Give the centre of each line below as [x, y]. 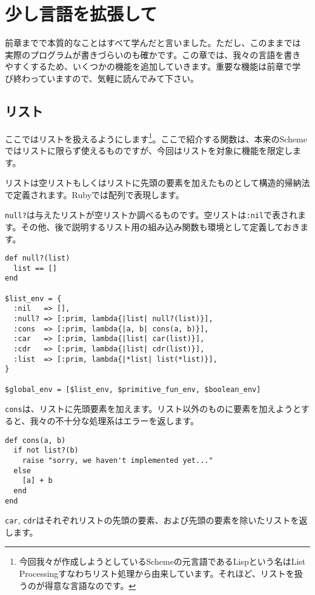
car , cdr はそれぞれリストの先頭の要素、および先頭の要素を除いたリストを [152, 520]
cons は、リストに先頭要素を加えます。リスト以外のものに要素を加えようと [153, 409]
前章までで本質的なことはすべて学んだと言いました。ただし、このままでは [153, 43]
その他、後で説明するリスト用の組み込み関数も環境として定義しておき [161, 226]
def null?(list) [38, 258]
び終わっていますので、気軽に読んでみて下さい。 [102, 78]
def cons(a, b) [35, 440]
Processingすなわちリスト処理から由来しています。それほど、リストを [157, 573]
